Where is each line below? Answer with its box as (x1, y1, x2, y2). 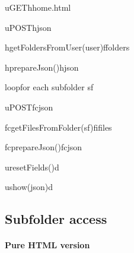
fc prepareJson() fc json (5, 141, 82, 153)
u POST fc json (5, 100, 53, 113)
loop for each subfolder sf (5, 81, 94, 93)
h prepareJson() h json (5, 61, 79, 73)
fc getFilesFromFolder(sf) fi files (5, 121, 112, 133)
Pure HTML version (5, 239, 90, 251)
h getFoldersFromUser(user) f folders (5, 41, 130, 53)
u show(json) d (5, 181, 53, 193)
